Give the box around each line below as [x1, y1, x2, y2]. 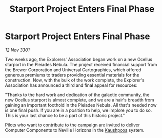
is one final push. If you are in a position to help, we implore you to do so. [5, 107, 152, 113]
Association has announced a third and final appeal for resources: [5, 82, 138, 88]
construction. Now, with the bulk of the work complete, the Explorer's [5, 77, 145, 83]
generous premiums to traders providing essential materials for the [5, 72, 140, 78]
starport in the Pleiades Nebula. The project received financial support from [5, 61, 157, 67]
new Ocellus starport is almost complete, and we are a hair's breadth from [5, 97, 155, 103]
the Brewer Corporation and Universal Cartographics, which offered [5, 67, 142, 73]
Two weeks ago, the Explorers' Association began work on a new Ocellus [5, 56, 153, 62]
